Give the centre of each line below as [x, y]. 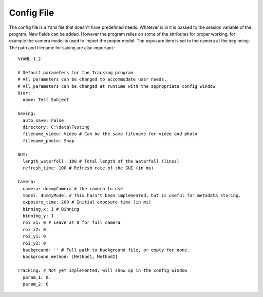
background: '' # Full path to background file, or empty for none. [106, 250]
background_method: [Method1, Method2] [70, 257]
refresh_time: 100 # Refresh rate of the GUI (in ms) [88, 168]
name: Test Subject [46, 100]
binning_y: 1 [38, 216]
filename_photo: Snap [48, 141]
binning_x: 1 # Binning [51, 209]
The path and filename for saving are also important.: [62, 48]
